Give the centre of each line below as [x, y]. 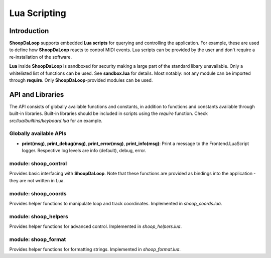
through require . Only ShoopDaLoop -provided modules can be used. [81, 80]
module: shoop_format [38, 239]
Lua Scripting [38, 13]
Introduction [29, 31]
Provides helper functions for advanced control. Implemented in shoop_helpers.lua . [96, 226]
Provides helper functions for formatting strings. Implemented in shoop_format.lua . [95, 249]
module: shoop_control [38, 163]
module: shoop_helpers [39, 216]
